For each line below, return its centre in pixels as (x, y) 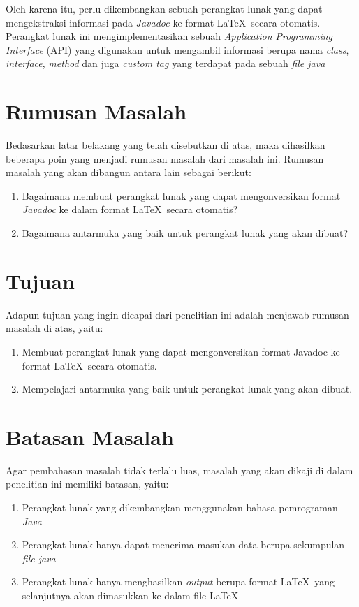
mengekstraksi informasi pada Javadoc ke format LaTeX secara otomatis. (163, 22)
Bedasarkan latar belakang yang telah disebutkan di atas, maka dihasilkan (166, 145)
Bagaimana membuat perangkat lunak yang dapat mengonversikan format (181, 195)
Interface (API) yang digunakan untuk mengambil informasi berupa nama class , (177, 49)
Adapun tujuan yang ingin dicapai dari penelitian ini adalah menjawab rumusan (177, 314)
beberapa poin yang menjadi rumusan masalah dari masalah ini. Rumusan (165, 158)
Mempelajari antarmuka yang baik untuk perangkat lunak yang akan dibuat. (187, 389)
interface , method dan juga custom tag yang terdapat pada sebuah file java (166, 63)
